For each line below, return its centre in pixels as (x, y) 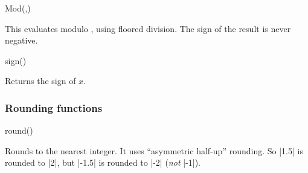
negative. (21, 40)
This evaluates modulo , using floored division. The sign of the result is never (148, 28)
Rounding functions (54, 107)
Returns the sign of (40, 81)
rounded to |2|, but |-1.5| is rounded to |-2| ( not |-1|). (103, 162)
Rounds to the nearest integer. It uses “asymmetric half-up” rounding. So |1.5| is (154, 150)
